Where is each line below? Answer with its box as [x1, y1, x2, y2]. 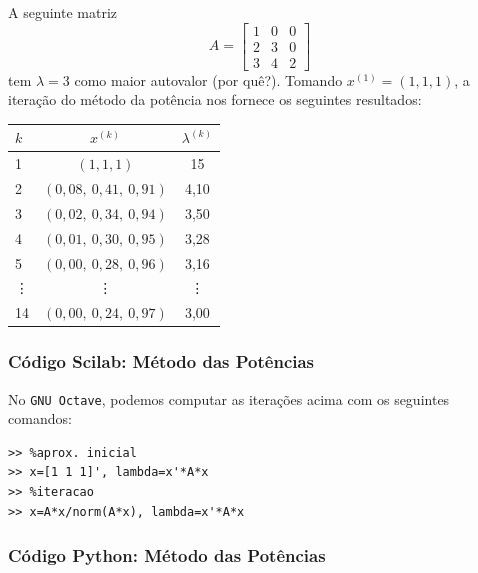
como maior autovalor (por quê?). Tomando [74, 69, 343, 90]
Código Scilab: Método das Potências [8, 349, 315, 374]
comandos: [8, 408, 72, 429]
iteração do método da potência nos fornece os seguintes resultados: [8, 89, 422, 110]
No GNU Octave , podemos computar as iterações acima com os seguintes [8, 388, 450, 409]
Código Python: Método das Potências [8, 543, 326, 568]
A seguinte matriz [8, 2, 117, 22]
